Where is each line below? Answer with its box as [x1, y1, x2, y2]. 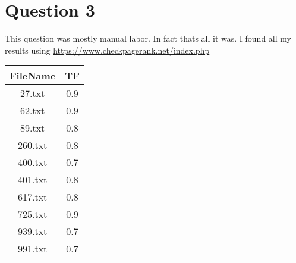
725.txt [17, 207, 48, 221]
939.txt [17, 224, 48, 239]
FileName [10, 68, 56, 83]
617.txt [17, 190, 48, 204]
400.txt [17, 155, 48, 170]
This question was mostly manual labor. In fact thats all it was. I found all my [5, 32, 291, 45]
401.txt [17, 173, 48, 187]
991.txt [17, 242, 48, 256]
